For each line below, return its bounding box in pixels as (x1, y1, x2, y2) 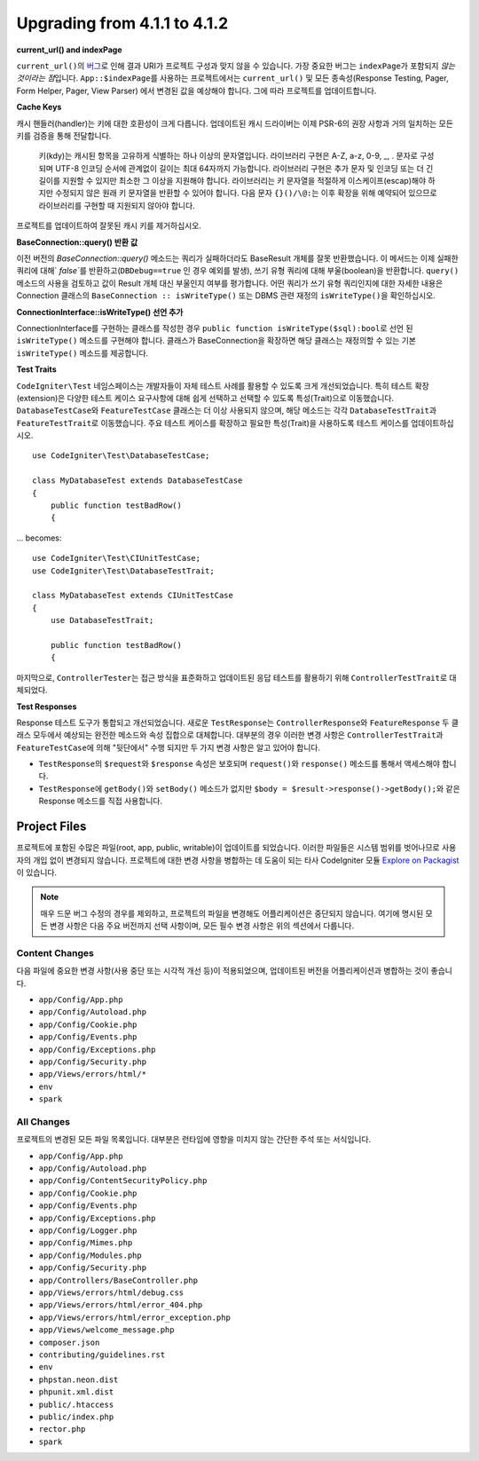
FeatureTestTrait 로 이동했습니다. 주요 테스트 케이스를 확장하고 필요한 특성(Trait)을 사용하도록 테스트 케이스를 (16, 417, 410, 428)
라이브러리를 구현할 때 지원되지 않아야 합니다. (38, 200, 195, 210)
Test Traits (16, 364, 57, 375)
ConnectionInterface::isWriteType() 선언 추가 (16, 306, 184, 317)
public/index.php (38, 1411, 114, 1422)
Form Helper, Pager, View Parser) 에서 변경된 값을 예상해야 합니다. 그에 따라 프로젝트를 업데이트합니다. (16, 85, 377, 96)
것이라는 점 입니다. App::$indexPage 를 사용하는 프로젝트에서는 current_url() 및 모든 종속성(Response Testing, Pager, (16, 73, 449, 83)
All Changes (16, 1115, 71, 1127)
